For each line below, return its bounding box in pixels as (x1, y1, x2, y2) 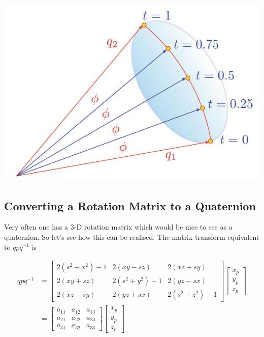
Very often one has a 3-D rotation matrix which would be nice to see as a (4, 221, 233, 232)
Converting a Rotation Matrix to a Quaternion (4, 198, 256, 213)
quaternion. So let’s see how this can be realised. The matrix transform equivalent (4, 231, 259, 242)
